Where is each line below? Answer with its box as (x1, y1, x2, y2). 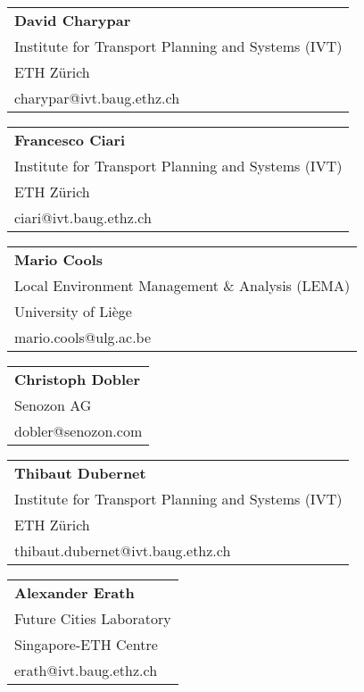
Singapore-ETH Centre (14, 634, 158, 654)
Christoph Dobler (14, 369, 141, 389)
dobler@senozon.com (14, 421, 143, 441)
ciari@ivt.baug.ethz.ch (14, 207, 152, 228)
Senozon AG (14, 395, 92, 415)
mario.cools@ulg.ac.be (14, 327, 152, 347)
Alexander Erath (14, 582, 135, 603)
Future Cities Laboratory (14, 608, 171, 629)
